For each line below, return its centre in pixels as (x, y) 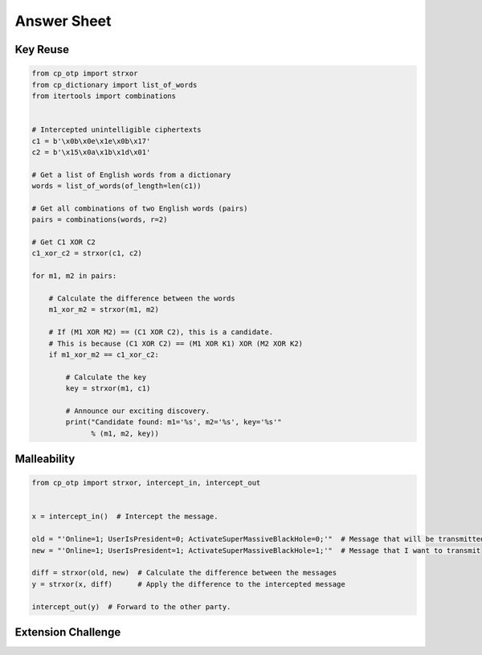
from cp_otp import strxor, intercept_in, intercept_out (146, 483)
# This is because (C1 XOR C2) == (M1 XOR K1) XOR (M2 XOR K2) (176, 343)
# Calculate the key (106, 377)
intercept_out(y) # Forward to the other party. (131, 606)
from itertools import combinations (104, 96)
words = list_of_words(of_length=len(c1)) (116, 186)
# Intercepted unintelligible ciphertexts (116, 130)
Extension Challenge (68, 632)
